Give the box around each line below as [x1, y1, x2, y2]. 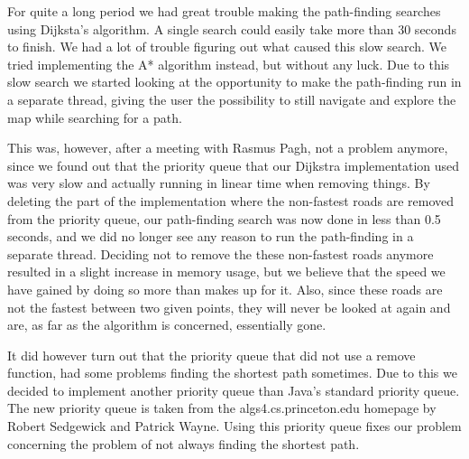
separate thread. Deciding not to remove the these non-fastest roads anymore [7, 244, 434, 263]
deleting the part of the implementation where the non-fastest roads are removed [7, 191, 455, 210]
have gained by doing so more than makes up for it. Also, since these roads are [7, 279, 443, 298]
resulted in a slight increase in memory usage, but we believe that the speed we [7, 262, 446, 281]
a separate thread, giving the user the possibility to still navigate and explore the [7, 89, 456, 108]
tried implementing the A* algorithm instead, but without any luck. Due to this [7, 54, 450, 73]
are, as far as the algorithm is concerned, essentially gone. [7, 315, 326, 334]
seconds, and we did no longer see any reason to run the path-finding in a [7, 227, 414, 246]
